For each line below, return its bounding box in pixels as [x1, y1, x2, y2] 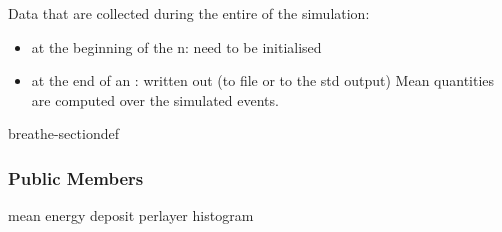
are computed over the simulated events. [31, 89, 279, 110]
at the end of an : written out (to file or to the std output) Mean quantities [31, 70, 495, 91]
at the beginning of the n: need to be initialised [31, 36, 322, 57]
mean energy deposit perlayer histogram [8, 205, 254, 226]
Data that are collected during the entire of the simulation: [8, 3, 370, 23]
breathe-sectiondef [8, 123, 119, 144]
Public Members [8, 165, 144, 190]
